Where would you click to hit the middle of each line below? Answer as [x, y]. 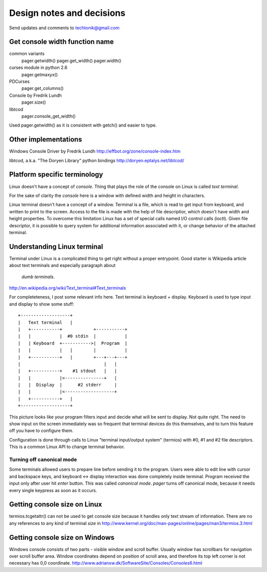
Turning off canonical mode [43, 459]
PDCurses [19, 81]
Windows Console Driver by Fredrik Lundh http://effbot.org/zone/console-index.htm [95, 151]
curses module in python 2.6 [38, 67]
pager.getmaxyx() [40, 74]
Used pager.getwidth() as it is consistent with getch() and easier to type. [83, 125]
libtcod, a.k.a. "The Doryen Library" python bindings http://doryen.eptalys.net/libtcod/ [97, 160]
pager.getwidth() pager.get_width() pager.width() [71, 61]
